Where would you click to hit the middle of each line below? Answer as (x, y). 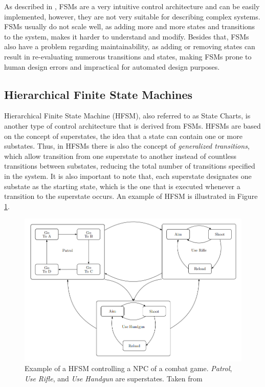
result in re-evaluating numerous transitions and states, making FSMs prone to (128, 56)
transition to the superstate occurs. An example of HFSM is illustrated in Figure (131, 196)
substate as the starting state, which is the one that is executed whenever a (122, 186)
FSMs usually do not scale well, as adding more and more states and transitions (130, 26)
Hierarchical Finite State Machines (98, 94)
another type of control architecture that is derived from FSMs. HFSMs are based (132, 125)
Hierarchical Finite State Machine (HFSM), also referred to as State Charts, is (127, 116)
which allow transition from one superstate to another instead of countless (120, 156)
